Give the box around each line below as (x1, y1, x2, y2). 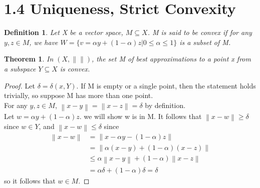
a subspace (4, 63, 36, 73)
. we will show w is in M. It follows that (79, 111, 202, 121)
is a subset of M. (179, 36, 231, 47)
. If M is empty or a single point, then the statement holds (76, 80, 256, 90)
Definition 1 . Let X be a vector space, (4, 27, 123, 37)
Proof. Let (4, 80, 35, 90)
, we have (29, 36, 58, 47)
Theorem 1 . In (4, 53, 54, 64)
